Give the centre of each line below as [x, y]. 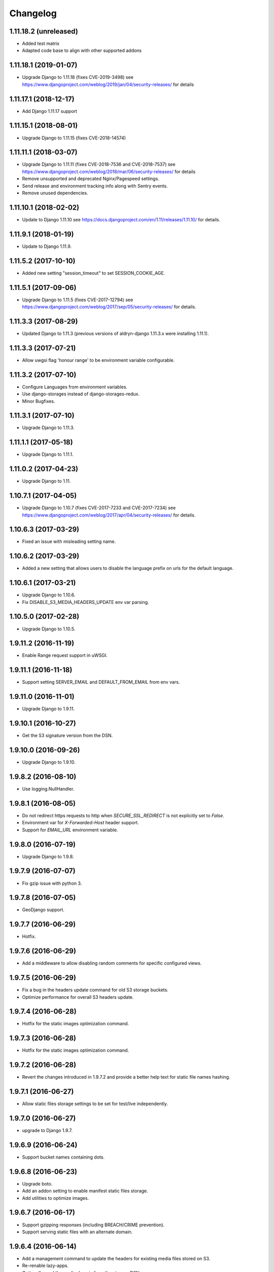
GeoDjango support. [43, 910]
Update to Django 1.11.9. [47, 246]
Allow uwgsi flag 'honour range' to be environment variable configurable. [98, 360]
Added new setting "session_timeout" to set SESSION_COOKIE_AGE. [94, 273]
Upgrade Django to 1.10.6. [49, 595]
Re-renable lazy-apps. [45, 1266]
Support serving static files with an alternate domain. [77, 1232]
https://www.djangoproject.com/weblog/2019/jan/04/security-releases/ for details [108, 84]
